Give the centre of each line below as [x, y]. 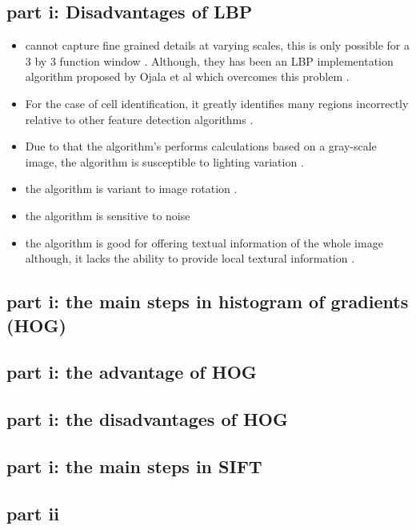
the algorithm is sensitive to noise [108, 215]
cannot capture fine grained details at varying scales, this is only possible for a [217, 45]
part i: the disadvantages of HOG [147, 419]
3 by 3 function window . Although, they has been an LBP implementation [209, 60]
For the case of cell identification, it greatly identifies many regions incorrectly [217, 103]
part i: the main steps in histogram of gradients [208, 301]
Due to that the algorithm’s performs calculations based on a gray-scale [201, 146]
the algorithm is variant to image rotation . [131, 189]
